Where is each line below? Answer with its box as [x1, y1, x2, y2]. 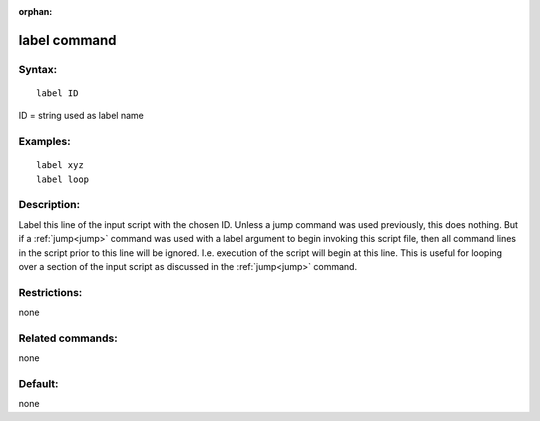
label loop [36, 173, 90, 185]
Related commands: [18, 331, 119, 345]
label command [18, 31, 117, 49]
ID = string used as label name [18, 110, 144, 122]
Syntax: [18, 62, 58, 76]
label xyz [36, 160, 84, 171]
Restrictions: [18, 285, 83, 299]
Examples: [18, 135, 71, 149]
